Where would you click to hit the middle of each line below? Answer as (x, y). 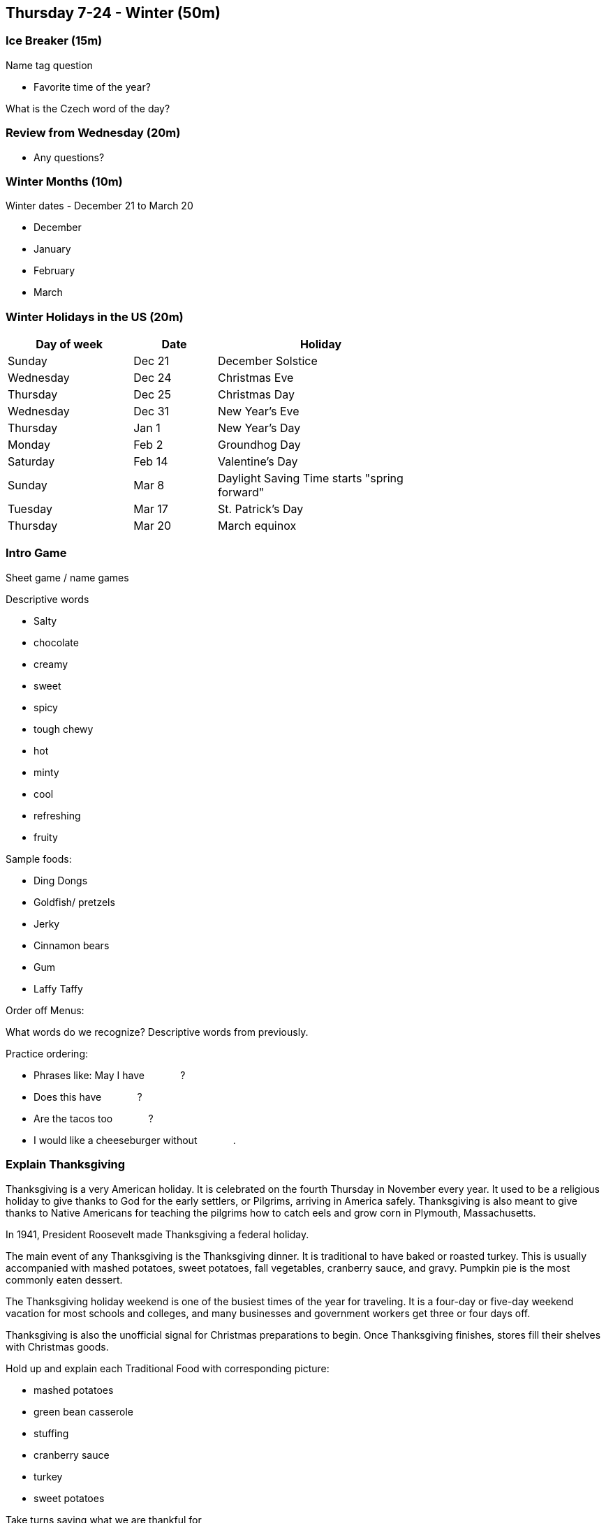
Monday (29, 445)
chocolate (56, 642)
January (52, 249)
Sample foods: (39, 859)
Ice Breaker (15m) (54, 41)
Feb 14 (151, 462)
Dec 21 (151, 361)
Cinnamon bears (72, 945)
